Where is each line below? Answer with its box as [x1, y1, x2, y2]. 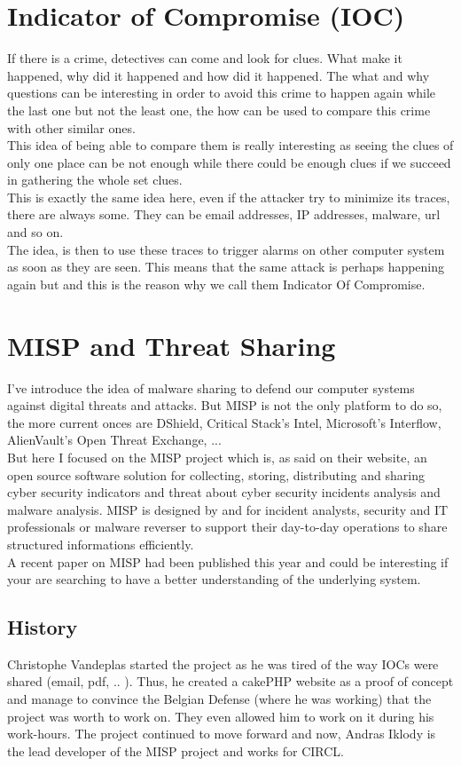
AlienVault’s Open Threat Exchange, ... [7, 430, 222, 449]
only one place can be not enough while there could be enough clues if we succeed [7, 153, 451, 171]
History [7, 613, 78, 641]
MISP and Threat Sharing [7, 327, 336, 363]
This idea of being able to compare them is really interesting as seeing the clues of [7, 136, 454, 154]
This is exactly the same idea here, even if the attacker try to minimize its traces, [7, 187, 450, 206]
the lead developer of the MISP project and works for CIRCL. [7, 741, 344, 760]
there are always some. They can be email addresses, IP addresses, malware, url [7, 205, 441, 224]
